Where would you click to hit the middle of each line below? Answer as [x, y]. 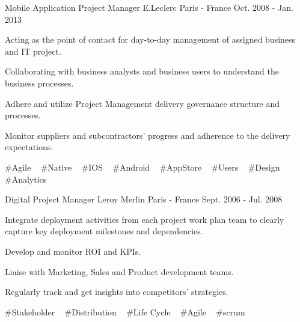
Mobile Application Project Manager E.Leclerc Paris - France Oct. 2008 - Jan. [149, 7]
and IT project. [33, 51]
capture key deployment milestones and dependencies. [104, 231]
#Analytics [26, 179]
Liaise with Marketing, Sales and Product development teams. [119, 271]
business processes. [39, 83]
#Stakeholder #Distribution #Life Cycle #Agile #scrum [125, 311]
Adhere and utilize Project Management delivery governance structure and [142, 103]
